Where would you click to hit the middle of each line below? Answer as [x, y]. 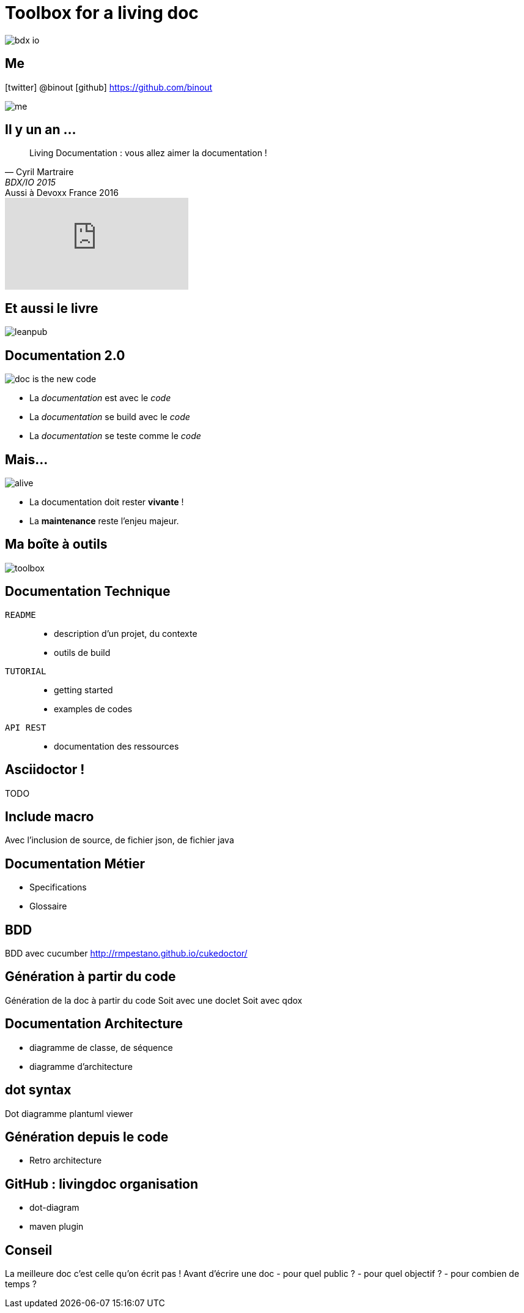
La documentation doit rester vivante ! [107, 502]
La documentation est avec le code [100, 398]
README [20, 615]
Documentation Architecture [94, 1024]
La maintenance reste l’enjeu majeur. [104, 521]
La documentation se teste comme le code [115, 436]
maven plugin [57, 1227]
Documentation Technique [88, 592]
